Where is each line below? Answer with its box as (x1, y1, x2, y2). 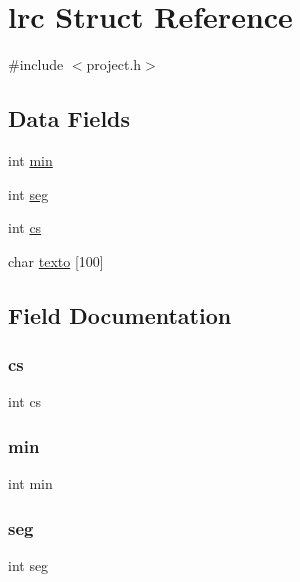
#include (8, 54, 64, 75)
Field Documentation (8, 299, 232, 330)
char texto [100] (8, 250, 104, 271)
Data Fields (8, 103, 131, 134)
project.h (86, 54, 142, 75)
